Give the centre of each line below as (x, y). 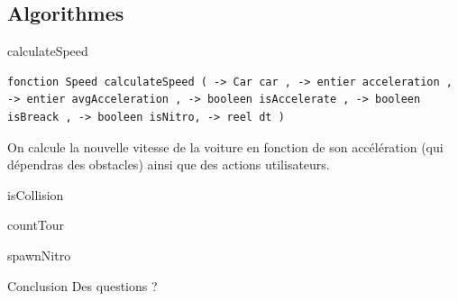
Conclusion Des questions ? (82, 285)
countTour (36, 225)
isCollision (36, 194)
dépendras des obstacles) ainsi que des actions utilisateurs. (169, 164)
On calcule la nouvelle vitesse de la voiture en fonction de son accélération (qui (225, 146)
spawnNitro (39, 255)
